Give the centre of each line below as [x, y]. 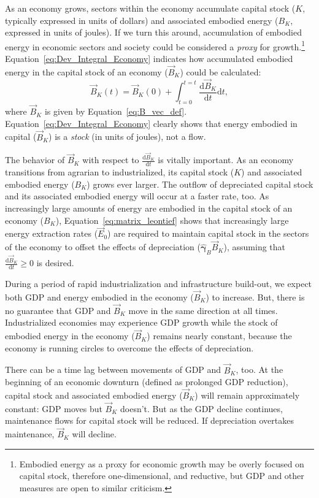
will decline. [94, 434]
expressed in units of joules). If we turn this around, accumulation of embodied [153, 32]
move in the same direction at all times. [203, 310]
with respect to [111, 160]
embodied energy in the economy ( [70, 336]
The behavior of [35, 160]
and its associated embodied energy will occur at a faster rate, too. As [137, 196]
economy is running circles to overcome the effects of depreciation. [129, 347]
